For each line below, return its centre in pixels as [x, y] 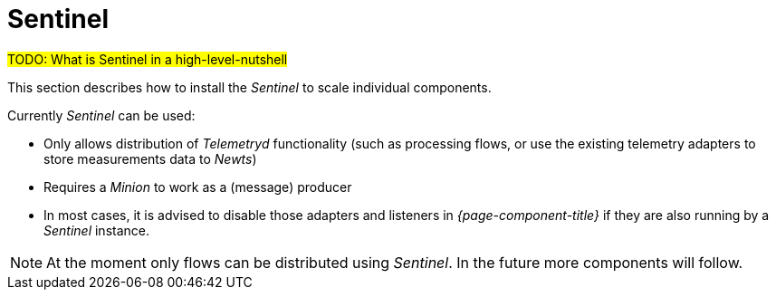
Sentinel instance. [96, 230]
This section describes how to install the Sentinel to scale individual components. [249, 87]
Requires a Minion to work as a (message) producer [198, 187]
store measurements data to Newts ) [150, 158]
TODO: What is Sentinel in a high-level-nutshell [148, 59]
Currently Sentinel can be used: [101, 115]
